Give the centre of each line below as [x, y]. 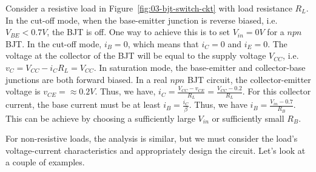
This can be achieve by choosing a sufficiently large [100, 118]
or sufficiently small [248, 118]
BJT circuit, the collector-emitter [249, 79]
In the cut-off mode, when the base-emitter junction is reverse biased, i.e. [142, 20]
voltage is [23, 91]
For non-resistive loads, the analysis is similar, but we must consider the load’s [152, 138]
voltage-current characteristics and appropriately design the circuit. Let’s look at [156, 150]
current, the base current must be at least [83, 104]
